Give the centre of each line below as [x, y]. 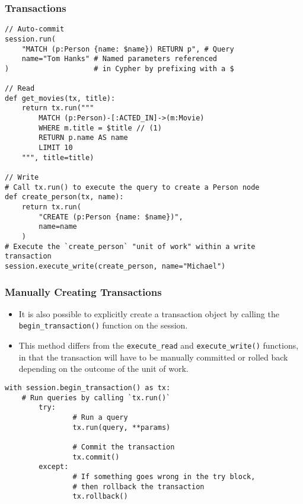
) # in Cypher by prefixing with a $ [119, 68]
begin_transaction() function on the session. [103, 325]
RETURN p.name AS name [83, 138]
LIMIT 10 [56, 148]
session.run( [30, 39]
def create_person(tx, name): [64, 197]
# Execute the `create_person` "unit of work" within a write [130, 246]
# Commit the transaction [124, 447]
